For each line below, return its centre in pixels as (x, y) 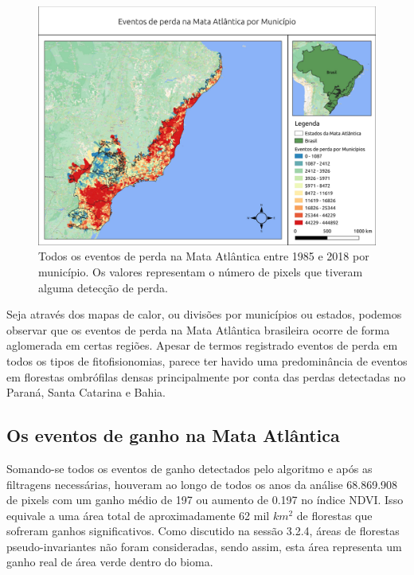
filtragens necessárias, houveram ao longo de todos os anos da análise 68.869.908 (202, 484)
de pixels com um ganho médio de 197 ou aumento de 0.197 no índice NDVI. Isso (205, 500)
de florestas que (334, 515)
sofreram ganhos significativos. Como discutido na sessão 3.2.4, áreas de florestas (203, 531)
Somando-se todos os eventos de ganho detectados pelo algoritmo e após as (189, 468)
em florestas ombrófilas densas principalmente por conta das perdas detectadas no (206, 376)
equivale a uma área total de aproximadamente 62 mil (138, 515)
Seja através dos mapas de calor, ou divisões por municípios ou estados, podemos (204, 314)
